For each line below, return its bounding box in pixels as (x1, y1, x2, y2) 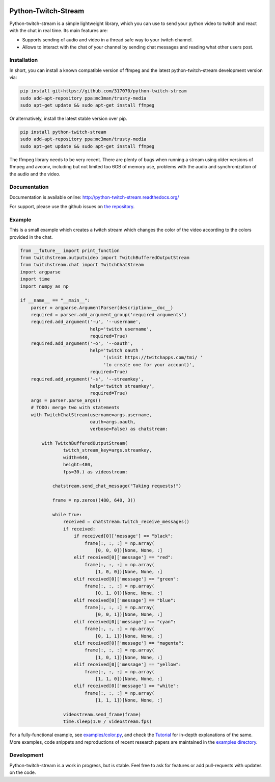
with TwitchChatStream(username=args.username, (31, 412, 152, 418)
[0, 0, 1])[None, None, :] (95, 612, 163, 617)
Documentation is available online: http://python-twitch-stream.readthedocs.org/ (9, 194, 179, 200)
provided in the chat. (9, 234, 53, 240)
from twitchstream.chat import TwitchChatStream (20, 262, 144, 268)
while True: (52, 512, 82, 517)
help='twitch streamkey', (90, 383, 155, 389)
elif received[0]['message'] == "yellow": (74, 662, 182, 668)
